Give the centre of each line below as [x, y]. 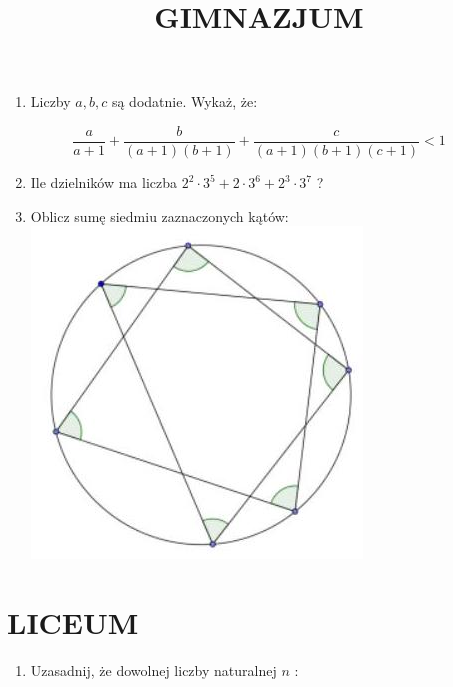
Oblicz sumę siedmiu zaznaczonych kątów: [159, 215]
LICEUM [73, 622]
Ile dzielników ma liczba [103, 182]
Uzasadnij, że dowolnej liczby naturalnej [153, 669]
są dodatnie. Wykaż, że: [184, 101]
